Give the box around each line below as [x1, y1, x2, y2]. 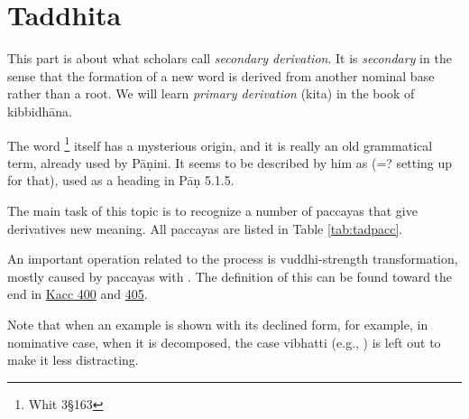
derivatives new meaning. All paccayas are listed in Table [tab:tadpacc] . [7, 219, 403, 237]
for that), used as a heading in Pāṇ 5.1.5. [7, 171, 234, 190]
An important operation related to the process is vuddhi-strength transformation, [7, 249, 458, 268]
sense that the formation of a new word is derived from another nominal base [7, 66, 435, 85]
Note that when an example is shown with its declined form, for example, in [7, 314, 428, 333]
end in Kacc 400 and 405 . [7, 284, 148, 303]
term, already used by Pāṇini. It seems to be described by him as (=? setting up [7, 153, 453, 172]
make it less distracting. [7, 350, 139, 369]
